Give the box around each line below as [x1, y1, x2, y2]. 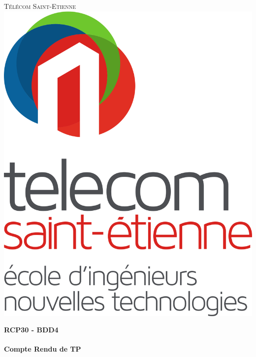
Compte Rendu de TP [4, 344, 81, 354]
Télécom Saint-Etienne [4, 1, 76, 11]
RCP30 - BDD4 [4, 325, 59, 335]
